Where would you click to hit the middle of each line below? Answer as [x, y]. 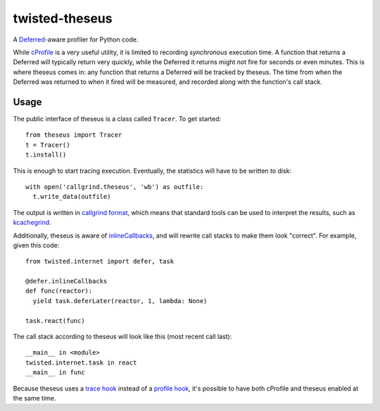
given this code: [36, 245]
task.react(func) [55, 320]
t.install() [46, 155]
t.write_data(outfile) [72, 197]
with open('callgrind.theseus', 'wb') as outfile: [115, 186]
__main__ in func [55, 373]
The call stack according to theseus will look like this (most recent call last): [122, 337]
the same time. [34, 398]
